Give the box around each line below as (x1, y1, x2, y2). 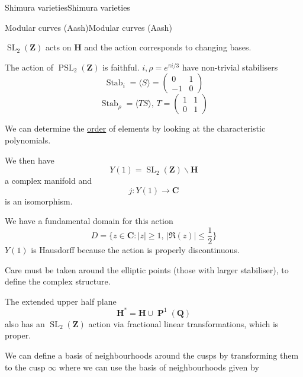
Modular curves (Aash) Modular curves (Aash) (5, 21, 172, 33)
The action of (5, 60, 54, 73)
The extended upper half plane (5, 295, 117, 307)
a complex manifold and (5, 174, 92, 187)
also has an (5, 317, 45, 330)
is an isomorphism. (5, 194, 73, 207)
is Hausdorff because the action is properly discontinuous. (31, 244, 240, 255)
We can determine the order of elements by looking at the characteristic (5, 122, 266, 135)
